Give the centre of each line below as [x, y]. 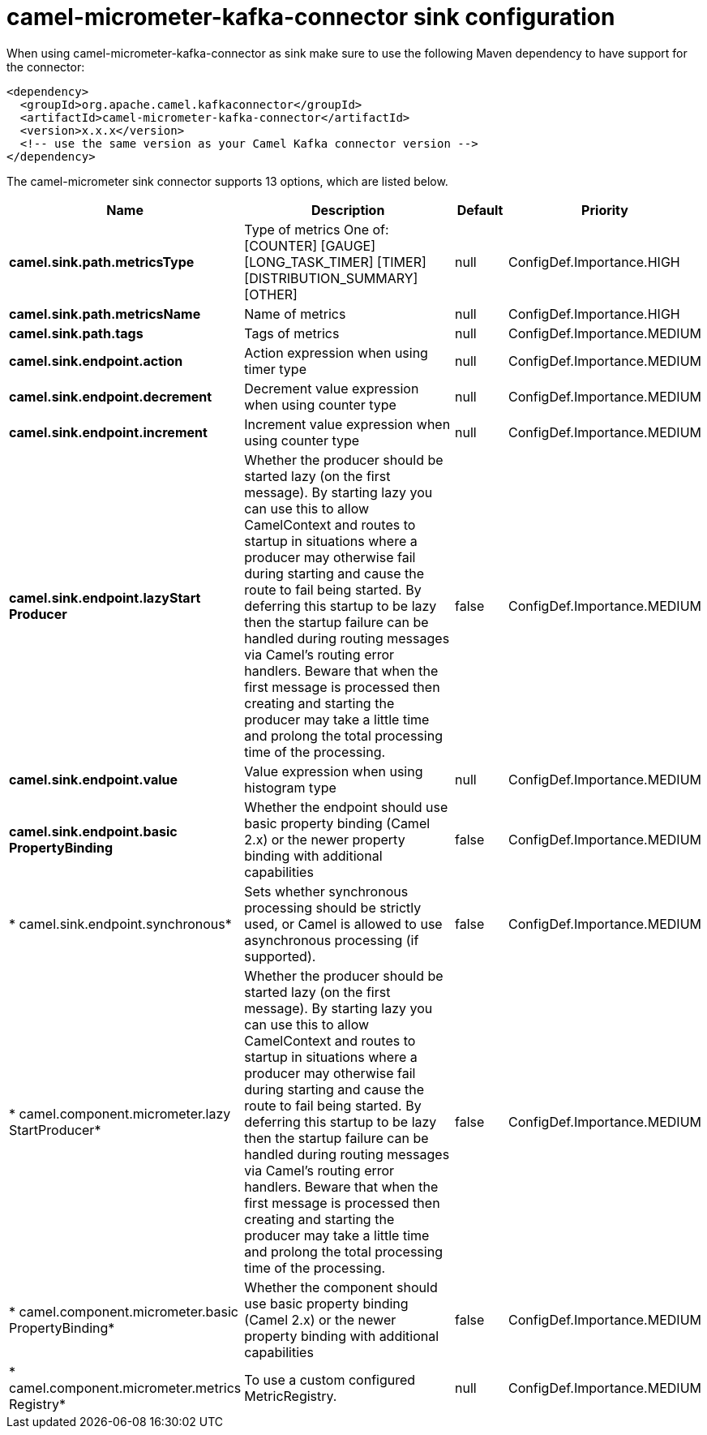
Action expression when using [336, 352]
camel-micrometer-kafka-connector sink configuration [311, 17]
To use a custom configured [330, 1379]
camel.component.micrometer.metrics [125, 1388]
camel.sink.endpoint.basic [93, 831]
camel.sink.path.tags [76, 333]
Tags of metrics [292, 333]
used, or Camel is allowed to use [343, 924]
